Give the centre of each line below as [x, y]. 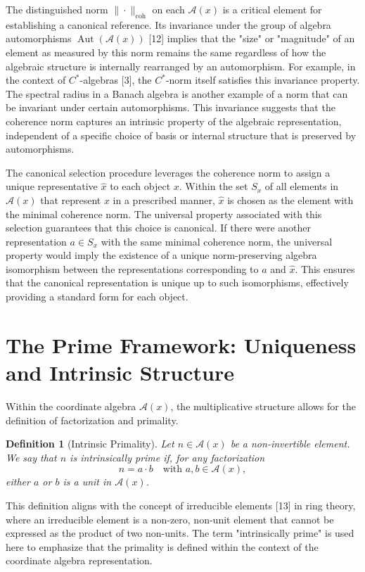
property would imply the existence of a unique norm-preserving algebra [161, 255]
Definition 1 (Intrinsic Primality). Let [90, 444]
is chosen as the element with [290, 199]
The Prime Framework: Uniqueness [181, 344]
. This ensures [325, 268]
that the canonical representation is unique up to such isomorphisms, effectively [177, 282]
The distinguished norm [57, 9]
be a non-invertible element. [290, 444]
